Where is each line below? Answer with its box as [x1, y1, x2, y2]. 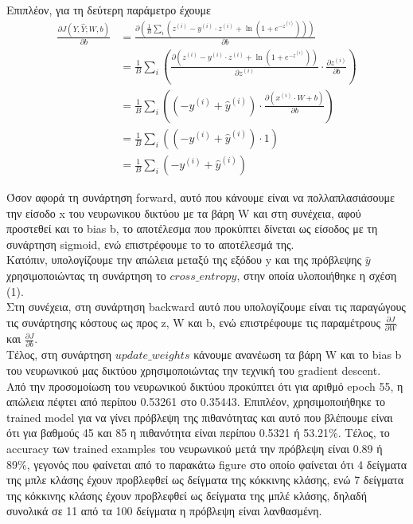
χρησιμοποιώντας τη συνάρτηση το [6, 267, 166, 284]
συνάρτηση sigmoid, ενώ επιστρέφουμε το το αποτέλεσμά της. [6, 235, 294, 252]
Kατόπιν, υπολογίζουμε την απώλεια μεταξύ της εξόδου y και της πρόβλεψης [6, 251, 362, 268]
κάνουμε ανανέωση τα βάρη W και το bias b [193, 346, 402, 363]
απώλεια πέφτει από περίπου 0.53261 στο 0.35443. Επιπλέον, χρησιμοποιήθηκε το [6, 393, 386, 410]
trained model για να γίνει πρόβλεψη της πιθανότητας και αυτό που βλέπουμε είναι [6, 408, 393, 425]
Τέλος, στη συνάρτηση [6, 346, 111, 363]
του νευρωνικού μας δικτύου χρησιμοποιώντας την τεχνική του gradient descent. [6, 362, 381, 379]
